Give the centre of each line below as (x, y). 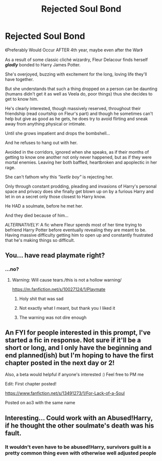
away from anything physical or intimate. (45, 124)
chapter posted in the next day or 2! (60, 363)
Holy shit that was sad (41, 299)
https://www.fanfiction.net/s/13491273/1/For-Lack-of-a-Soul (65, 393)
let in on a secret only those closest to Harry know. (56, 196)
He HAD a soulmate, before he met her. (44, 206)
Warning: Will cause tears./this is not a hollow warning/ (67, 280)
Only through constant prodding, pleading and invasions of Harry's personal (81, 186)
